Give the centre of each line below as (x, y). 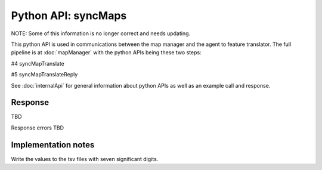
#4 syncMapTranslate (38, 63)
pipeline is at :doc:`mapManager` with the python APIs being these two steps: (106, 52)
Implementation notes (53, 145)
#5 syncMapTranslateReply (44, 75)
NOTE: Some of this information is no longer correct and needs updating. (101, 33)
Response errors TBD (38, 128)
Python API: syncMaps (69, 16)
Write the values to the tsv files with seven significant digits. (85, 159)
